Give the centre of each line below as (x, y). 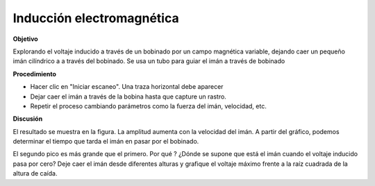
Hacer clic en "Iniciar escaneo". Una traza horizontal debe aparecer (127, 87)
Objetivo (25, 39)
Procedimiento (35, 74)
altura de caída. (35, 174)
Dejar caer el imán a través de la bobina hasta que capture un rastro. (128, 96)
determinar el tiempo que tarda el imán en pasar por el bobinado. (106, 142)
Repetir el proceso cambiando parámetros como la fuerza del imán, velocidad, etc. (148, 106)
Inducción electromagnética (96, 18)
